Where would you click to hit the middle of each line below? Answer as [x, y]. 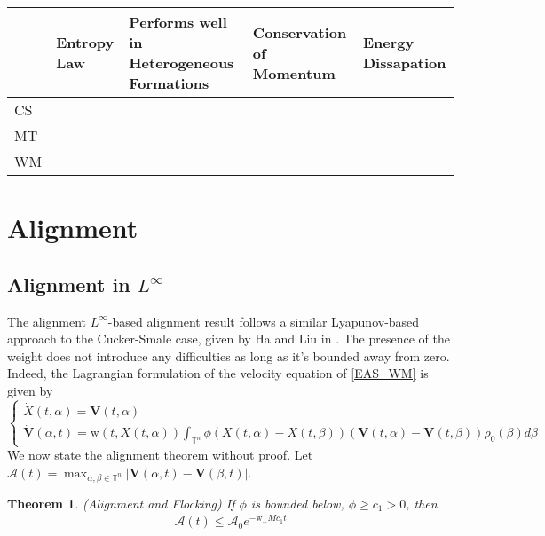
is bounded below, [297, 503]
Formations [169, 83]
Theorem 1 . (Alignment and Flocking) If [121, 503]
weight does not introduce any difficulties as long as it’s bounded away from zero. [229, 355]
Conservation [300, 32]
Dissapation [404, 63]
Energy [388, 42]
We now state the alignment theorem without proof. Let [160, 455]
